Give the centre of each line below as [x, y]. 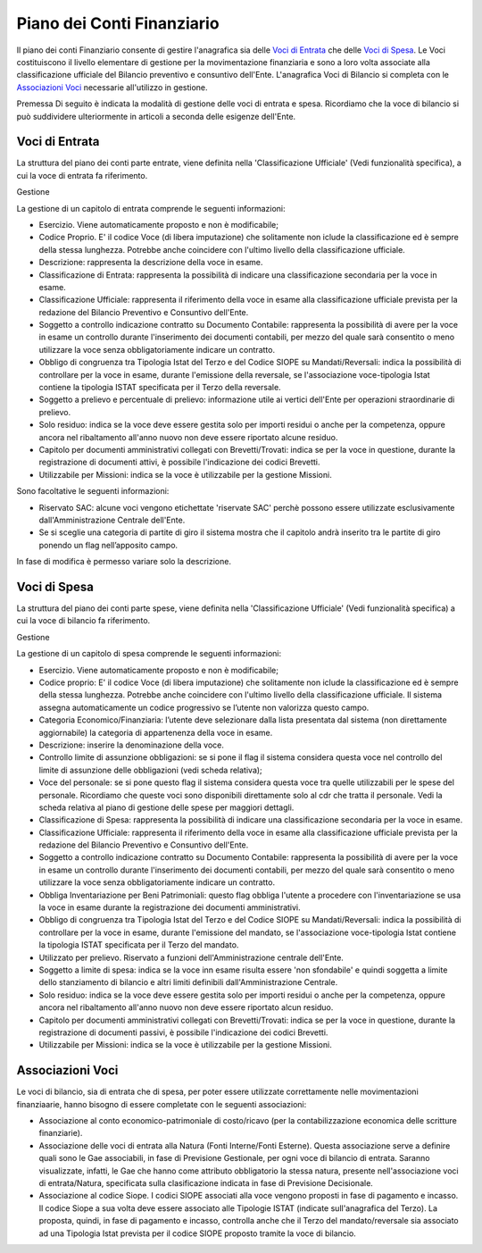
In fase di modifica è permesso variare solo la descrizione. [124, 562]
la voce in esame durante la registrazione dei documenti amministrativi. [170, 907]
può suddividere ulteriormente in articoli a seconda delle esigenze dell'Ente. [156, 116]
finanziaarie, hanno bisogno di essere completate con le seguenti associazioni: [162, 1104]
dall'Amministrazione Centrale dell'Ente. [112, 520]
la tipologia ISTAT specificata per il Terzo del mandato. [139, 945]
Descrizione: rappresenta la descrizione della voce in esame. [151, 263]
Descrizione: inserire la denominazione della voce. [132, 745]
